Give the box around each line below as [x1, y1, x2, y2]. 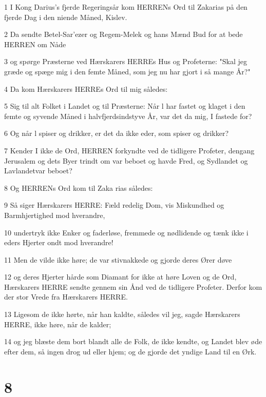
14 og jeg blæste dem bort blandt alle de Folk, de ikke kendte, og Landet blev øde [4, 336, 262, 347]
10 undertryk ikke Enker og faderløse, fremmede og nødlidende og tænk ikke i [4, 227, 249, 237]
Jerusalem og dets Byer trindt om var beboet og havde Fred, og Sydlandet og [4, 155, 248, 166]
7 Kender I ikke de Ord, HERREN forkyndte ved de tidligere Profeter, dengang [4, 145, 255, 155]
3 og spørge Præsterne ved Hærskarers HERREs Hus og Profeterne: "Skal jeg [4, 56, 248, 67]
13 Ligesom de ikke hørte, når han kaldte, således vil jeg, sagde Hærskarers [4, 309, 240, 320]
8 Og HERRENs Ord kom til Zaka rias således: [4, 182, 153, 193]
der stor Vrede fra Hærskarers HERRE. [4, 291, 128, 302]
